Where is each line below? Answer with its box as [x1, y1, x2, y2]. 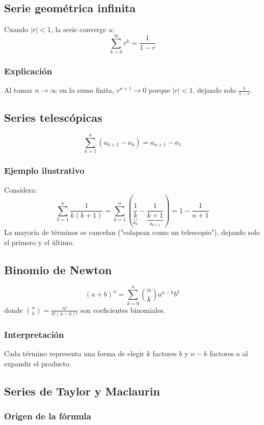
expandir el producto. [4, 358, 71, 368]
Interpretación [4, 328, 64, 340]
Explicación [4, 64, 52, 77]
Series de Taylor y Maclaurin [4, 383, 160, 399]
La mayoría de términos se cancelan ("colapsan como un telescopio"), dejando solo [4, 227, 260, 237]
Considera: [4, 184, 37, 195]
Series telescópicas [4, 110, 102, 125]
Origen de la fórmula [4, 409, 91, 422]
